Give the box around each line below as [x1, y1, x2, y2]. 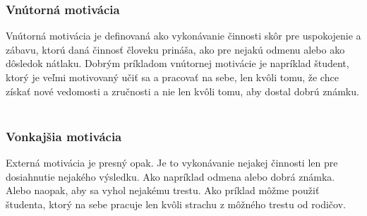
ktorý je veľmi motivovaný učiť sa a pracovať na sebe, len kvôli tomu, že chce [6, 70, 339, 84]
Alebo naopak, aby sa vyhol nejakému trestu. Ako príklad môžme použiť [6, 183, 320, 198]
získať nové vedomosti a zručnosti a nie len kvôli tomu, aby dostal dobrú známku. [6, 83, 359, 98]
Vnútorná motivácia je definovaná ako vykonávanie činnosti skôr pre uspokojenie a [6, 28, 361, 43]
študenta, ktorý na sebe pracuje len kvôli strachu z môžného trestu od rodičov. [6, 196, 346, 211]
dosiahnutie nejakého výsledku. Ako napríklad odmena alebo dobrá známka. [6, 169, 335, 184]
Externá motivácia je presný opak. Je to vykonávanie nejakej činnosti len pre [6, 155, 338, 169]
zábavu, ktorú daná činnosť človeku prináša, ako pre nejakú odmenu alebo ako [6, 42, 345, 56]
